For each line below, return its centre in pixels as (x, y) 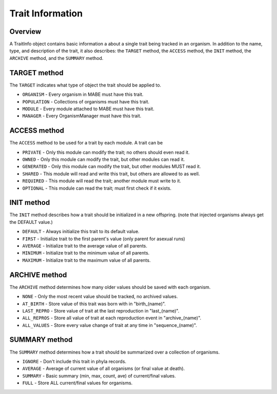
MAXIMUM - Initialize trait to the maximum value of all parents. (86, 260)
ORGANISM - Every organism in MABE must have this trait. (83, 94)
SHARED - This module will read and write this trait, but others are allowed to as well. (111, 174)
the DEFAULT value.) (31, 222)
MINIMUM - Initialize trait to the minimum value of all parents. (86, 253)
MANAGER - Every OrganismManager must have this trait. (82, 116)
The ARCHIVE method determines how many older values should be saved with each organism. (110, 287)
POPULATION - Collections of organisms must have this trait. (86, 101)
